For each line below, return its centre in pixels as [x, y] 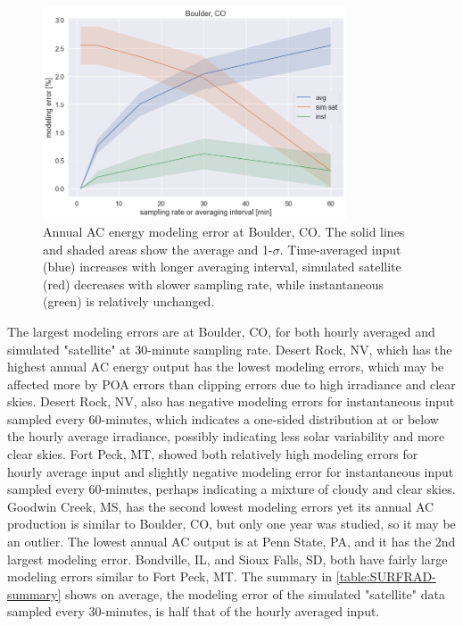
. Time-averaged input [340, 249]
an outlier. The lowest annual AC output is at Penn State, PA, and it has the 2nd [231, 542]
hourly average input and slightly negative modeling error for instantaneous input [231, 471]
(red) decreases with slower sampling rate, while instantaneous [214, 284]
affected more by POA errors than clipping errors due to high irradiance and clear [231, 384]
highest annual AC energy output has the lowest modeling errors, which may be [226, 367]
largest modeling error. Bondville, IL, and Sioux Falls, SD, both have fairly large [227, 559]
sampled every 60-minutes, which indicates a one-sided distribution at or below [223, 418]
